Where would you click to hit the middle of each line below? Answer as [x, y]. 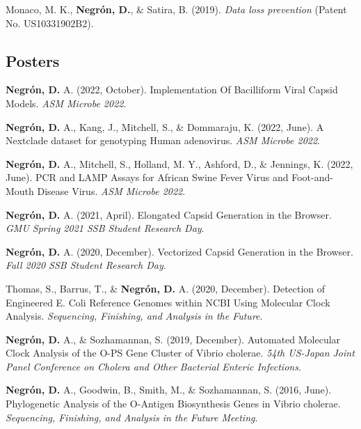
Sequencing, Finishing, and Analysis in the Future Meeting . [132, 417]
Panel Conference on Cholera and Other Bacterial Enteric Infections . [153, 366]
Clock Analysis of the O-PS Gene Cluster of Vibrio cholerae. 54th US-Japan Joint [180, 353]
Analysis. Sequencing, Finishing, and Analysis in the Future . [134, 316]
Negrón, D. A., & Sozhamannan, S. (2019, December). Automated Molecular [173, 339]
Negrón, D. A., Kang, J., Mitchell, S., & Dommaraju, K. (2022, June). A [165, 126]
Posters [33, 60]
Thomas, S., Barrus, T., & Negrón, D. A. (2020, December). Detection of [166, 288]
